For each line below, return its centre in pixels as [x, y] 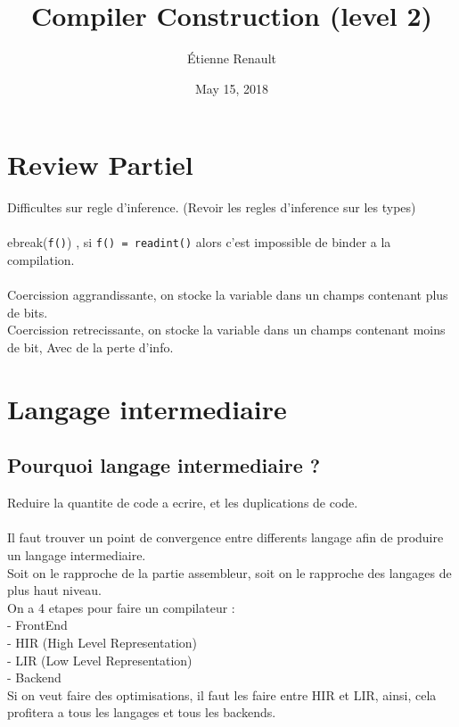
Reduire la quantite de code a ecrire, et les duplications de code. [183, 503]
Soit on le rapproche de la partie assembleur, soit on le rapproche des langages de [229, 572]
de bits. [28, 312]
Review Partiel [100, 165]
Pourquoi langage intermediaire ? [164, 465]
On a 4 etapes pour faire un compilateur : [121, 607]
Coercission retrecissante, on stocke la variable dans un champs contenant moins [226, 330]
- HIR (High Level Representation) [102, 642]
